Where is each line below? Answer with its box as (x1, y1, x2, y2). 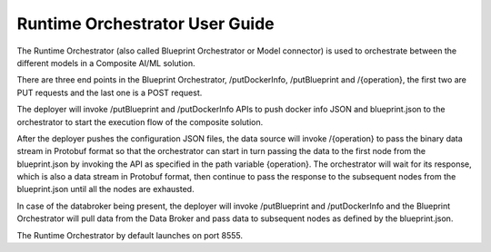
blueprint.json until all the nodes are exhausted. (16, 184, 195, 195)
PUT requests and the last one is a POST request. (16, 87, 203, 98)
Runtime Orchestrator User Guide (16, 14, 275, 34)
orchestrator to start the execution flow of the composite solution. (16, 116, 264, 127)
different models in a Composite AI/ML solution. (16, 57, 195, 68)
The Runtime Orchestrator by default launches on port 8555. (16, 229, 244, 240)
